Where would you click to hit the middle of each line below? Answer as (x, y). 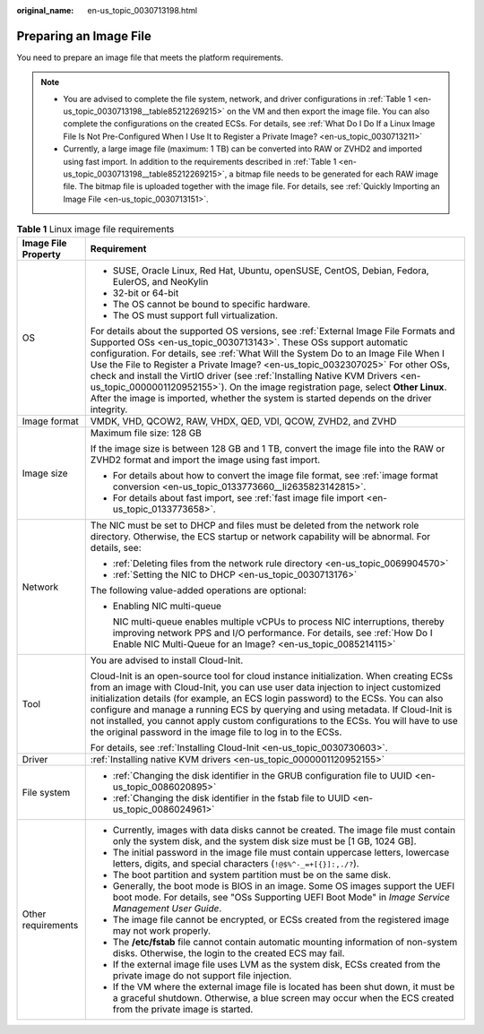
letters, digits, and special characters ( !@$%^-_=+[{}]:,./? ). (236, 863)
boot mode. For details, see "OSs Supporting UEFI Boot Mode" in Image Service (281, 897)
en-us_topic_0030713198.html (142, 10)
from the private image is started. (183, 1009)
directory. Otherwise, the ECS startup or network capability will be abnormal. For (260, 536)
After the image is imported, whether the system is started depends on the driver (261, 398)
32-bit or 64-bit (146, 293)
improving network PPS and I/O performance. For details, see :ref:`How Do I (272, 633)
